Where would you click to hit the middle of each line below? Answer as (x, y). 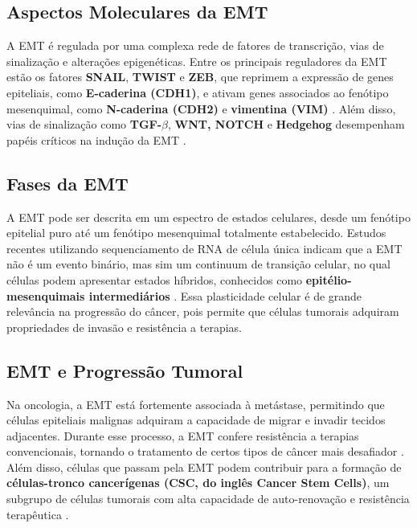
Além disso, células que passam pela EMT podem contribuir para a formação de (204, 467)
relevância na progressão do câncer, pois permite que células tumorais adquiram (203, 311)
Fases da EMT (67, 183)
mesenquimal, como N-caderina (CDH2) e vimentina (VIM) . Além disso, (201, 108)
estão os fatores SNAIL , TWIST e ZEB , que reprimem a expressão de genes (200, 77)
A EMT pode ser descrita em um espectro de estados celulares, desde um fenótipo (208, 217)
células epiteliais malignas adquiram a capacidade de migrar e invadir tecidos (196, 420)
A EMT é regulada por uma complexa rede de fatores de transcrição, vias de (195, 45)
